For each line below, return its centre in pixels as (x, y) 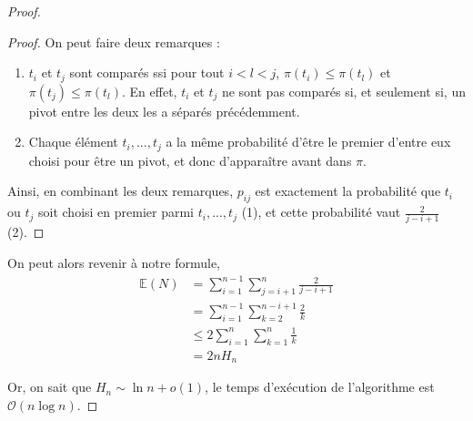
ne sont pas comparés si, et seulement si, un (343, 91)
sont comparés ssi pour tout (147, 72)
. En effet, (150, 91)
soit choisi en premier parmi (116, 212)
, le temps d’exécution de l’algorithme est (320, 387)
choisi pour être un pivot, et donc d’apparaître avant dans (190, 160)
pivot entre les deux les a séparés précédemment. (164, 111)
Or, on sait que (50, 387)
